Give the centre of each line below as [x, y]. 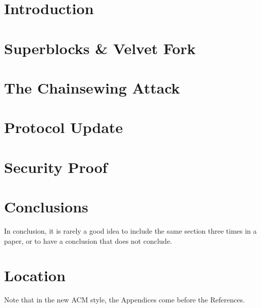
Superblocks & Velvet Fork [100, 48]
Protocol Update [64, 127]
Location [35, 275]
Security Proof [56, 167]
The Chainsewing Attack [92, 87]
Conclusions [46, 207]
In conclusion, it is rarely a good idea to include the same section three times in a [130, 231]
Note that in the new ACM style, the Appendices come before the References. [124, 300]
